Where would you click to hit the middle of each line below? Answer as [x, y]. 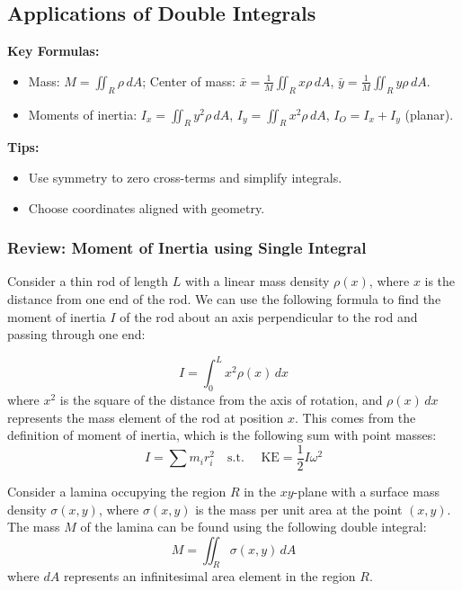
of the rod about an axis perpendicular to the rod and [269, 316]
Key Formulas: [53, 51]
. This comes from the [355, 417]
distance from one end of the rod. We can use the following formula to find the [224, 298]
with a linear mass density [257, 281]
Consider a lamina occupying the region [117, 491]
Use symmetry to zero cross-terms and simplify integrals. [185, 177]
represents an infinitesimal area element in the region [209, 576]
